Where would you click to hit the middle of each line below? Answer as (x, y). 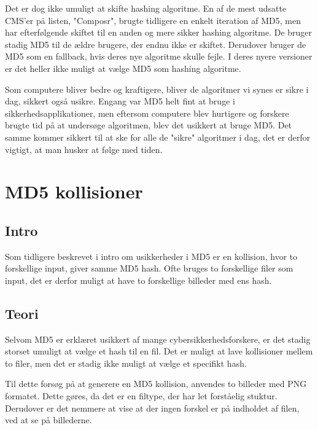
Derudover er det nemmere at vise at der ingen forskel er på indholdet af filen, (152, 408)
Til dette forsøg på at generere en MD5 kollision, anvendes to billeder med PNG (156, 384)
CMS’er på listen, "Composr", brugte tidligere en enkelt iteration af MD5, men (153, 20)
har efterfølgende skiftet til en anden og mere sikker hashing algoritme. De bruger (159, 32)
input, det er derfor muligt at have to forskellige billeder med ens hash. (138, 280)
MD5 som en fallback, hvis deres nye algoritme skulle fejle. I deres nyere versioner (159, 56)
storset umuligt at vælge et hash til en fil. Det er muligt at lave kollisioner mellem (159, 351)
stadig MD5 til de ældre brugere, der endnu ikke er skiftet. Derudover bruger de (156, 44)
